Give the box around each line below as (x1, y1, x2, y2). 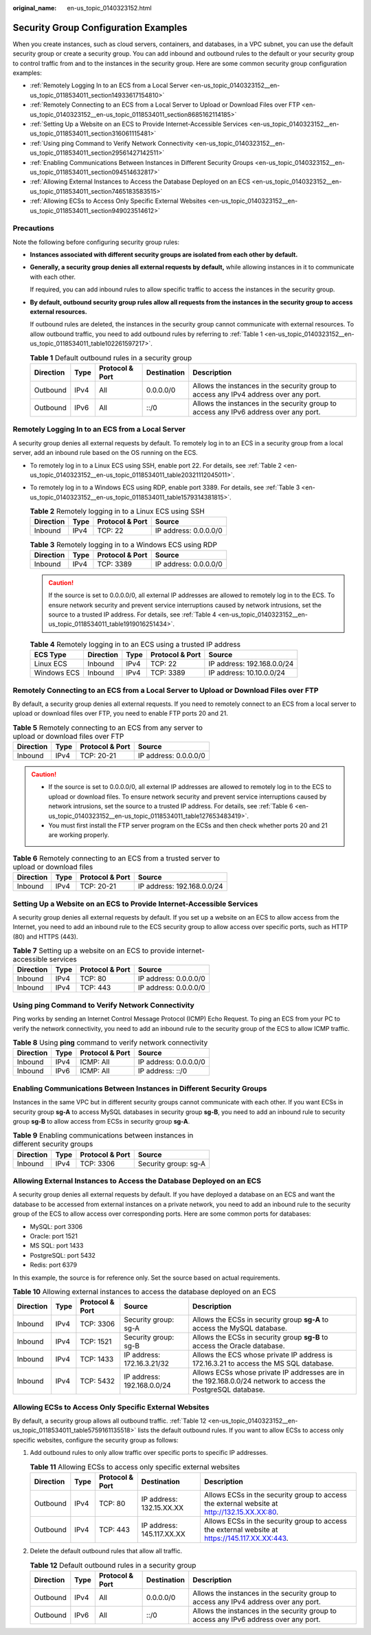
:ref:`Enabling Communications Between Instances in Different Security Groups (30, 158, 254, 166)
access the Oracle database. (192, 1341, 285, 1350)
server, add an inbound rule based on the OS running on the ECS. (12, 449, 199, 457)
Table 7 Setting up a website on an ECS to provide (12, 946, 175, 955)
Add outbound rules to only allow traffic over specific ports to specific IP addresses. (30, 1449, 268, 1457)
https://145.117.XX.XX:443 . (203, 1533, 289, 1543)
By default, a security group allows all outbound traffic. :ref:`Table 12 (12, 1416, 207, 1425)
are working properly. (48, 831, 109, 839)
